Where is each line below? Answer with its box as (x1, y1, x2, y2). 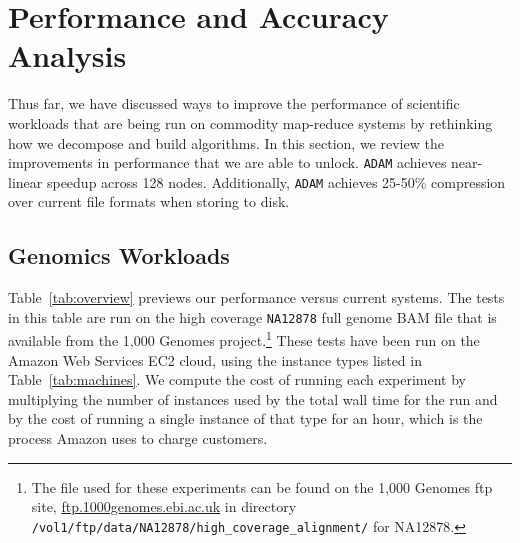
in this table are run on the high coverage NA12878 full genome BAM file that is (8, 306, 497, 327)
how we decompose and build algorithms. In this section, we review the (8, 132, 444, 153)
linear (8, 171, 43, 192)
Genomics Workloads (8, 240, 230, 271)
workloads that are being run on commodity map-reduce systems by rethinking (8, 112, 493, 133)
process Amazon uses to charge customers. (8, 428, 268, 449)
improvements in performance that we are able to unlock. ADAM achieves (8, 152, 447, 173)
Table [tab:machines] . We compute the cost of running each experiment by (8, 369, 466, 390)
